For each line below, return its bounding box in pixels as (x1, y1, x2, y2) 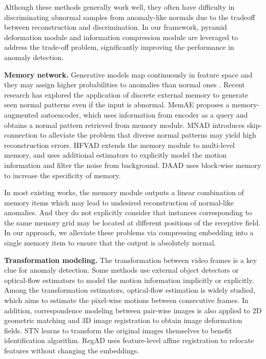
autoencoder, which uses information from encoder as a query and (40, 109, 248, 120)
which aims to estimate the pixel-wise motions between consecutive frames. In (4, 295, 249, 306)
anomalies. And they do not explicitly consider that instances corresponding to (4, 207, 252, 218)
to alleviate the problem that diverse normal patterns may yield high (39, 129, 256, 140)
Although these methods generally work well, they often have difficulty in (4, 2, 235, 12)
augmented (4, 109, 38, 120)
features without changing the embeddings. (4, 345, 139, 355)
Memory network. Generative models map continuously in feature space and (4, 69, 253, 80)
